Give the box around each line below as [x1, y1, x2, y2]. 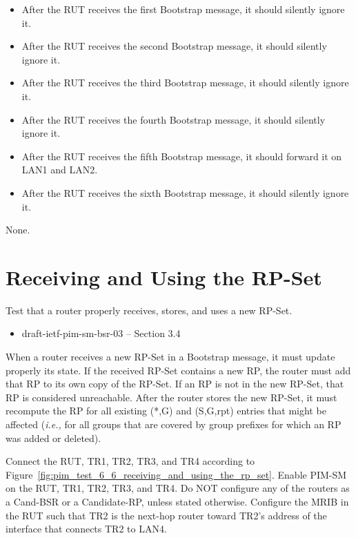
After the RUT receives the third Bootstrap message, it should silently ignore [21, 75, 349, 90]
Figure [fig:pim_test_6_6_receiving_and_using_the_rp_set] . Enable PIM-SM [6, 467, 347, 481]
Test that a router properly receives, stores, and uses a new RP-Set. [6, 302, 293, 317]
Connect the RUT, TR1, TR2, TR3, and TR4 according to [6, 454, 255, 468]
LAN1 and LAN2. [21, 162, 98, 177]
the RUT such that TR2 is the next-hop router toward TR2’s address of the [6, 508, 327, 522]
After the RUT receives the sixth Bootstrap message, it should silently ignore [21, 185, 349, 200]
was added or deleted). [6, 430, 101, 445]
